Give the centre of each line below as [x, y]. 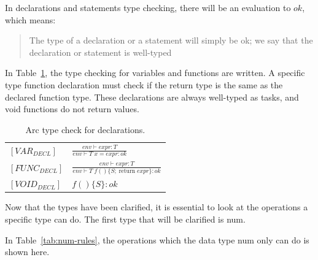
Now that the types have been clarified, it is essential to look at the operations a [157, 207]
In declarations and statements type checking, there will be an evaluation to [148, 7]
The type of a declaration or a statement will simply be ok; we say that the [171, 40]
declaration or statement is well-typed [100, 52]
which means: [30, 19]
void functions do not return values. [72, 109]
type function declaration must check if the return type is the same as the [144, 84]
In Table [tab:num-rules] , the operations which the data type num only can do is [157, 239]
